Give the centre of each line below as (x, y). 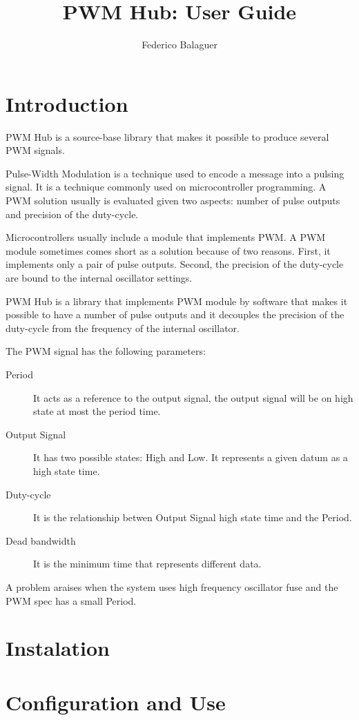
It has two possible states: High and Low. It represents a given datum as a (191, 457)
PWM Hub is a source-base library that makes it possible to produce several (167, 136)
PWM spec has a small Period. (71, 600)
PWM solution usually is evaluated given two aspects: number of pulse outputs (173, 201)
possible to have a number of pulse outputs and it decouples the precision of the (175, 314)
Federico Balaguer (179, 45)
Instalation (58, 648)
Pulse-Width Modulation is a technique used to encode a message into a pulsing (175, 173)
